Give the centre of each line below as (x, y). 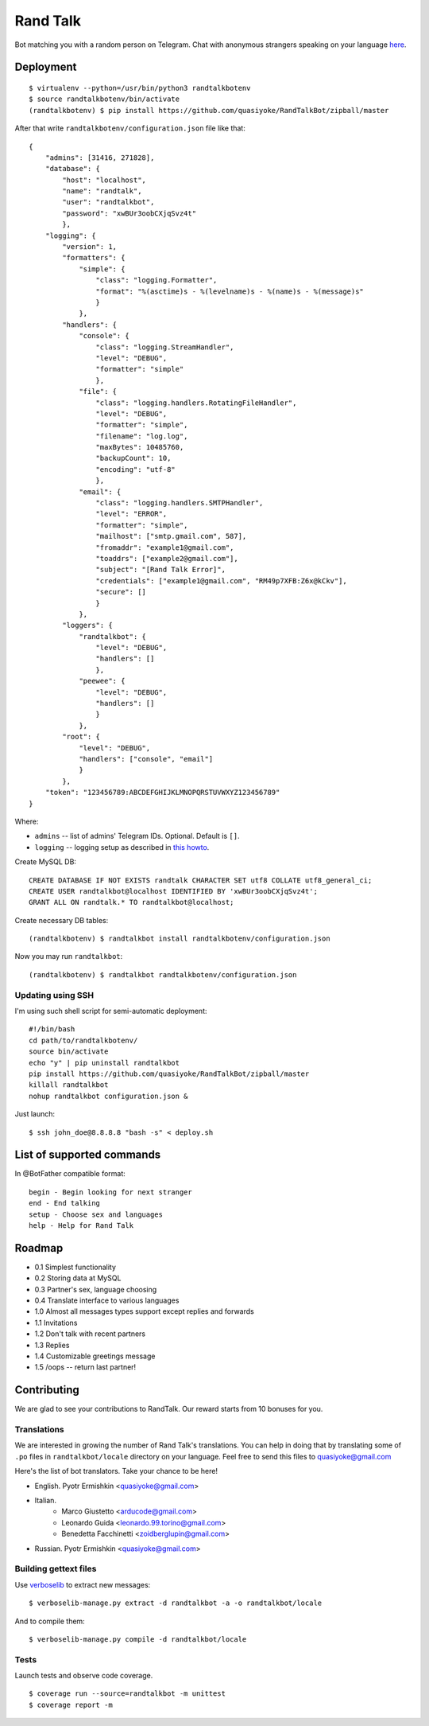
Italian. (46, 1501)
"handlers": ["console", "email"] (146, 759)
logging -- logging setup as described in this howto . (122, 847)
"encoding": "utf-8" (136, 469)
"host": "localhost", (104, 180)
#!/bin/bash (52, 1029)
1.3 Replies (52, 1345)
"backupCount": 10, (133, 458)
